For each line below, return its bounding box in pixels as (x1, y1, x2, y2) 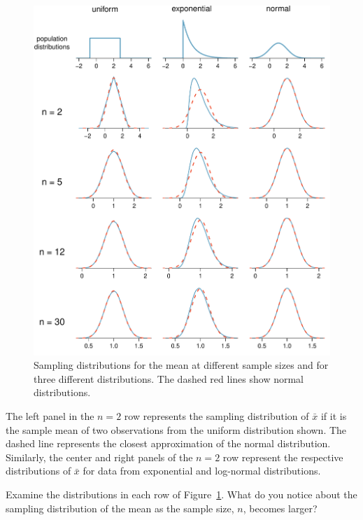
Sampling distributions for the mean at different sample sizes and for (34, 358, 329, 372)
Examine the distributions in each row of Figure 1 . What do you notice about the (6, 486, 357, 501)
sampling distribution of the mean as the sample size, (6, 500, 234, 515)
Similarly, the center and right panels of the (6, 449, 193, 464)
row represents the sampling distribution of (124, 409, 309, 423)
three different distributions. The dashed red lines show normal (34, 371, 304, 386)
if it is (320, 409, 347, 423)
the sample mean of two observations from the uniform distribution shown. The (6, 422, 347, 437)
